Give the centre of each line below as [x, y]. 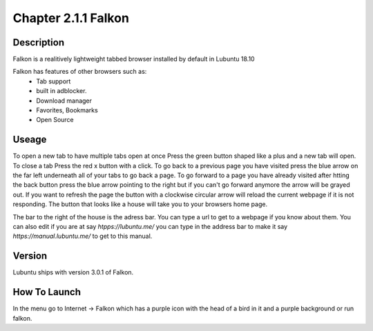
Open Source [55, 120]
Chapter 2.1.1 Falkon [71, 18]
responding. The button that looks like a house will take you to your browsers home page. [140, 204]
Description [39, 42]
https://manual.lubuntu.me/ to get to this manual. [83, 236]
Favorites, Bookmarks [67, 110]
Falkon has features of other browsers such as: [80, 72]
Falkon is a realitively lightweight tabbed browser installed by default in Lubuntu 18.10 [134, 59]
